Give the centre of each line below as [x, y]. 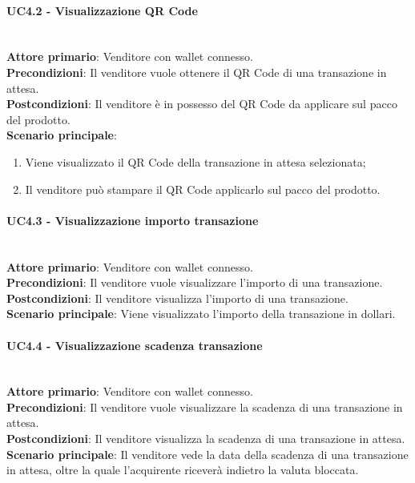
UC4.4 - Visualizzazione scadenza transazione [135, 345]
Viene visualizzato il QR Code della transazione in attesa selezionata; [195, 161]
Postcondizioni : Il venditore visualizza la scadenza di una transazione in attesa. [206, 439]
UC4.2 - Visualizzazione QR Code [102, 10]
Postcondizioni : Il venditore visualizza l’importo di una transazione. [177, 298]
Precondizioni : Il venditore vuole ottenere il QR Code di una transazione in [197, 72]
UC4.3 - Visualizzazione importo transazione [133, 220]
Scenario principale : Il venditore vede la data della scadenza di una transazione [207, 454]
